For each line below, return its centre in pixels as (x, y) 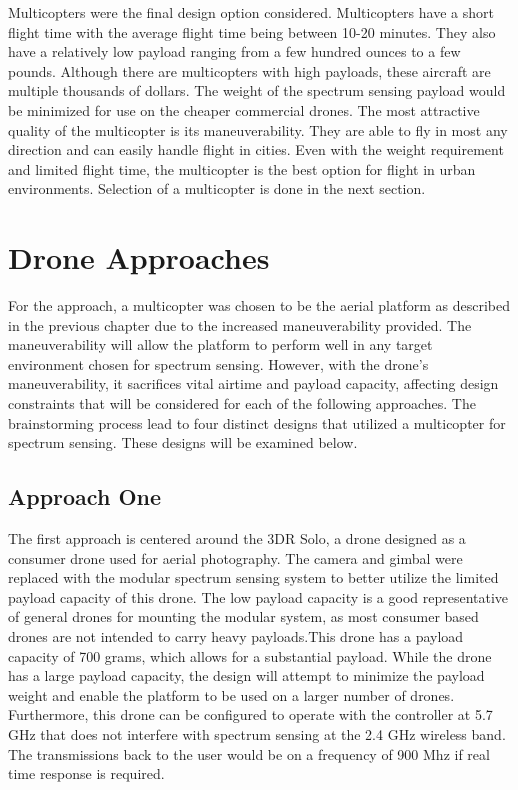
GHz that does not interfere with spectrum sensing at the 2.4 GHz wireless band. (257, 733)
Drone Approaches (139, 257)
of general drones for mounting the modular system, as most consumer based (243, 616)
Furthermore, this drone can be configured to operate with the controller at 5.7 (250, 714)
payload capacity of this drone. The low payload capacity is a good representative (258, 596)
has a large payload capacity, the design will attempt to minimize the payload (246, 675)
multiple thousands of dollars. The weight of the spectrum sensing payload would (257, 90)
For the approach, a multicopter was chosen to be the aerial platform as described (259, 305)
